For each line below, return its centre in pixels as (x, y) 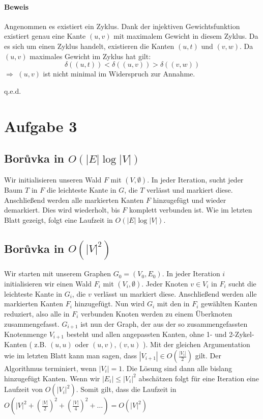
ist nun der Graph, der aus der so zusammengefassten (164, 323)
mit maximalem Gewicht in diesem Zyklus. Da (186, 36)
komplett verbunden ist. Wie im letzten (191, 210)
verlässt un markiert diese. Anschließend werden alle (175, 293)
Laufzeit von (24, 389)
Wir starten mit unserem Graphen (58, 273)
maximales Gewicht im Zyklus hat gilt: (90, 56)
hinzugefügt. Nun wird (110, 304)
